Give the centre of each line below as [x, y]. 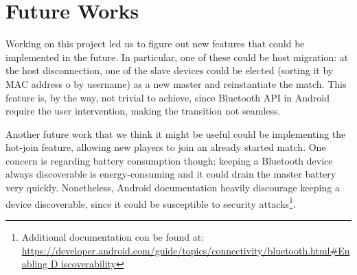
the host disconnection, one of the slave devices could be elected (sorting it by [170, 70]
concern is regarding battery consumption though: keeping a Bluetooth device [169, 160]
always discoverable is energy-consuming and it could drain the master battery [171, 174]
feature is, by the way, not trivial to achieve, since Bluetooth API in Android [168, 97]
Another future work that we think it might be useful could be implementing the [176, 133]
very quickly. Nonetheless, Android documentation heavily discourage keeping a [173, 188]
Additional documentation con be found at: [113, 236]
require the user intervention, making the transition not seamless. [143, 111]
